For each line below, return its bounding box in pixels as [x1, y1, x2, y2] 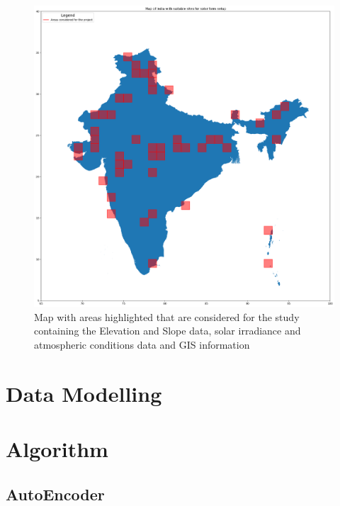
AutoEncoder [6, 483, 105, 505]
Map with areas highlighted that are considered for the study [34, 309, 300, 324]
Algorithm [6, 434, 108, 463]
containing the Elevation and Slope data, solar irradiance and [34, 323, 301, 338]
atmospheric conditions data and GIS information [34, 337, 250, 352]
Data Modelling [6, 378, 162, 407]
